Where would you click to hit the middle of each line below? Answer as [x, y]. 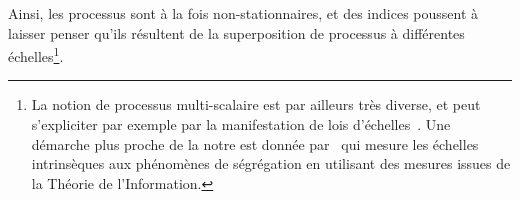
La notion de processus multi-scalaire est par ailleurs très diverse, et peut [256, 104]
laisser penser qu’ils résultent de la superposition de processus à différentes [236, 32]
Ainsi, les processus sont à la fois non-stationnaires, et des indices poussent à [243, 13]
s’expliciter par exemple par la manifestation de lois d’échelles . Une [241, 124]
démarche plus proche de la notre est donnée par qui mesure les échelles [255, 143]
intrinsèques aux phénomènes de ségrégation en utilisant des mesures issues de [271, 163]
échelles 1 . [36, 54]
